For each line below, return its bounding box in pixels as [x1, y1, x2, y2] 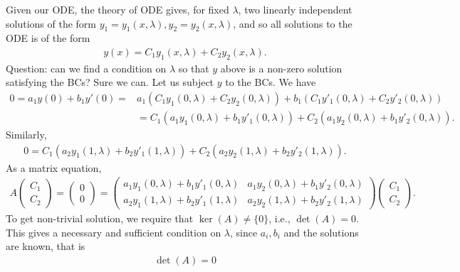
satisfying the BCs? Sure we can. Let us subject [6, 75, 214, 89]
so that [178, 60, 209, 75]
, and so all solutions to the [233, 16, 352, 31]
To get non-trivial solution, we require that [6, 211, 194, 226]
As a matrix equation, [6, 160, 102, 175]
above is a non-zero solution [220, 60, 343, 75]
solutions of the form [6, 16, 96, 31]
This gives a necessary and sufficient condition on [6, 224, 221, 239]
